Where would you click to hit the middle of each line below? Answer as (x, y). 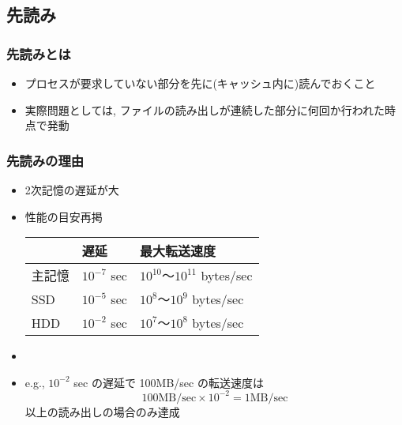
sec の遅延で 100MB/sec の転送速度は (169, 382)
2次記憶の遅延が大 (72, 190)
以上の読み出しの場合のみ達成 (102, 411)
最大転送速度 (177, 251)
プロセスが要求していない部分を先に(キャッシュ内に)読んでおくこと (200, 83)
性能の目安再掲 (64, 216)
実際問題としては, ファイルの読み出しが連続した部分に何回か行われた (205, 109)
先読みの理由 (45, 160)
